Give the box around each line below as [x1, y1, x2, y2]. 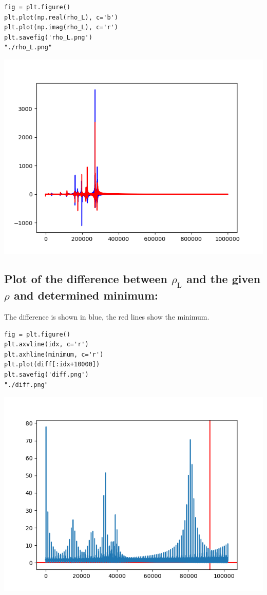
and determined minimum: [13, 287, 158, 303]
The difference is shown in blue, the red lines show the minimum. [4, 311, 209, 322]
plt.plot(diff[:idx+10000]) [4, 361, 100, 368]
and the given [186, 270, 261, 286]
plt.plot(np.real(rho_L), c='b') [4, 13, 118, 21]
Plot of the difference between [4, 270, 167, 286]
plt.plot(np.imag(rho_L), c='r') [4, 24, 118, 31]
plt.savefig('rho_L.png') [4, 33, 92, 41]
